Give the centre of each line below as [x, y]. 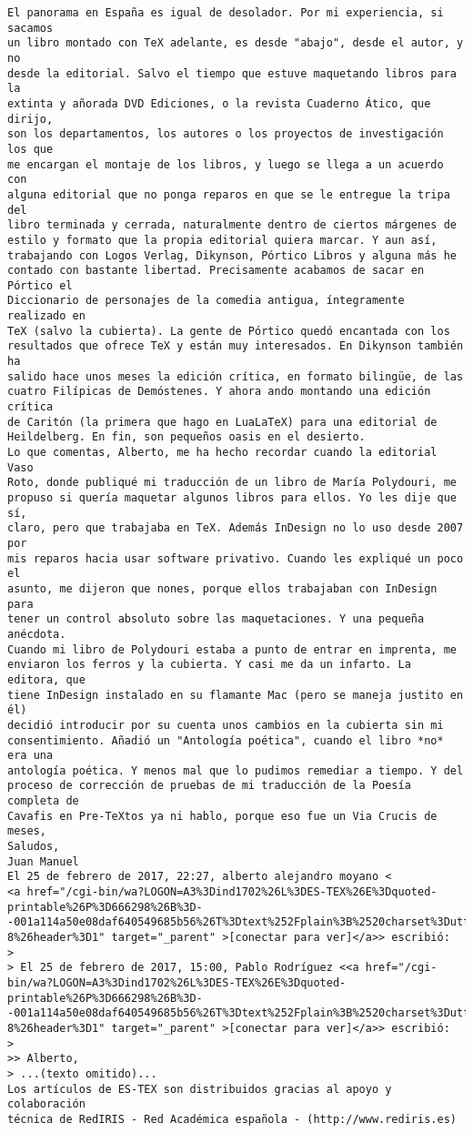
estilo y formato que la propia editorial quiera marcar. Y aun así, [222, 240]
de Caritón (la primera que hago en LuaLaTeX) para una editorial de [222, 422]
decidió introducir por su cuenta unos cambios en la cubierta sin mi [226, 725]
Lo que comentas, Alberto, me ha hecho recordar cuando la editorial [222, 453]
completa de [43, 801]
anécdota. [37, 634]
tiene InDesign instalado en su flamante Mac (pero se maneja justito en [236, 695]
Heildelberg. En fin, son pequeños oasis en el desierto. [186, 437]
